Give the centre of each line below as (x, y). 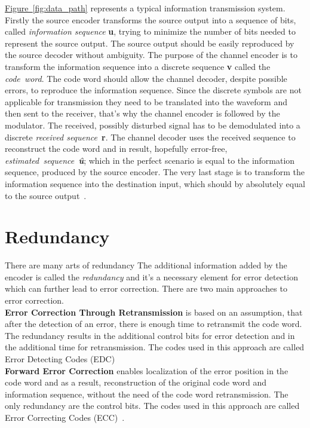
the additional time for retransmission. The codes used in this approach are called (155, 347)
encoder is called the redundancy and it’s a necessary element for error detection (151, 276)
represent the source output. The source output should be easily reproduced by (150, 43)
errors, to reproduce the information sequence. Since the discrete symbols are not (153, 90)
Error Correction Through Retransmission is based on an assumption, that (154, 312)
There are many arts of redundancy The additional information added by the (146, 265)
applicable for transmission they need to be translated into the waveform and (146, 101)
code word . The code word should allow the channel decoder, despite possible (146, 78)
